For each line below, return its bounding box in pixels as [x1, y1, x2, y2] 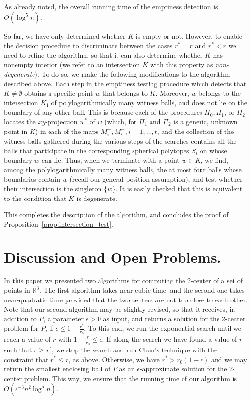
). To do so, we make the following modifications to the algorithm [34, 68, 230, 79]
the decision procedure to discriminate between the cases [4, 40, 173, 50]
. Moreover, [155, 88, 189, 98]
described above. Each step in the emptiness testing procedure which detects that [4, 78, 247, 88]
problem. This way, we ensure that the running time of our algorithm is [24, 373, 237, 383]
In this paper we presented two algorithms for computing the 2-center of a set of [4, 275, 243, 285]
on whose [200, 145, 227, 155]
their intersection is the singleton [4, 183, 102, 193]
